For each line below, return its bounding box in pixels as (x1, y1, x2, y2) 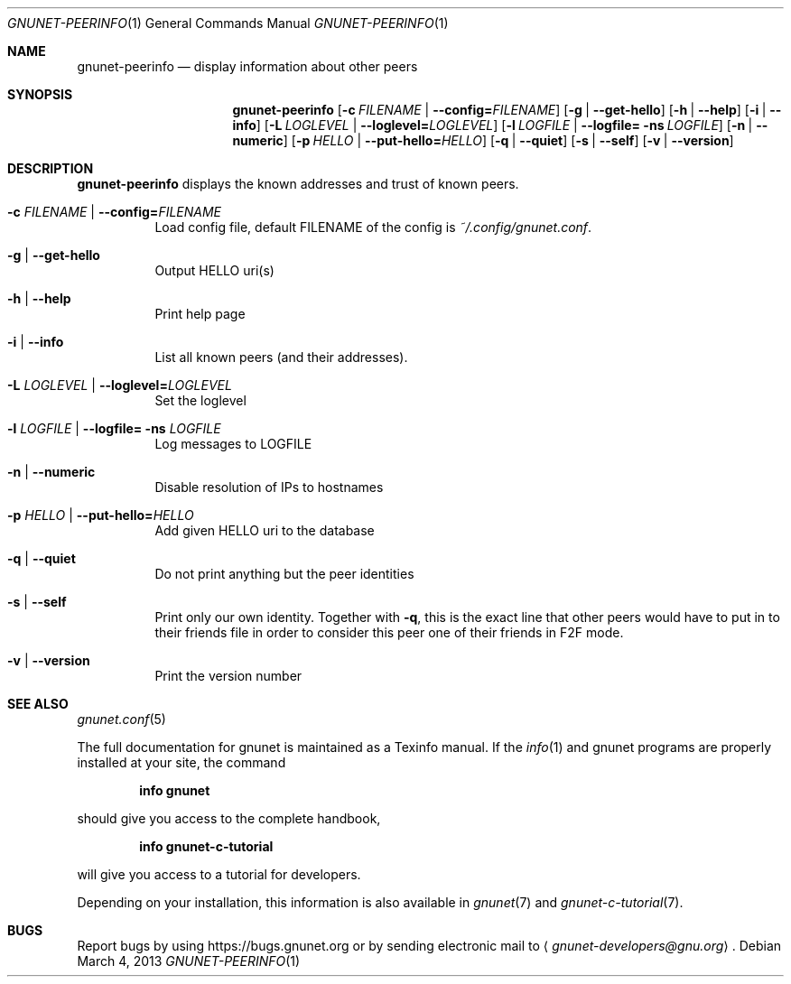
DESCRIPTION (7, 161, 94, 176)
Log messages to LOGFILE (154, 436, 312, 451)
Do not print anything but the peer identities (154, 566, 414, 581)
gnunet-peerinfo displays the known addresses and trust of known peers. (77, 176, 519, 191)
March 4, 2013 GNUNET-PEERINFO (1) (77, 953, 301, 969)
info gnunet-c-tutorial (139, 839, 274, 854)
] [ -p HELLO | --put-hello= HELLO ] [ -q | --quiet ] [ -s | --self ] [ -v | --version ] (283, 133, 734, 148)
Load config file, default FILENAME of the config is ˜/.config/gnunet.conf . (154, 219, 592, 235)
